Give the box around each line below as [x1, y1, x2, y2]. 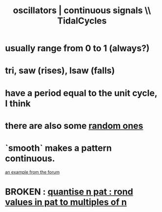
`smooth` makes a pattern [5, 142, 112, 153]
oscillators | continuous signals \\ [13, 5, 151, 16]
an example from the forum [5, 169, 60, 175]
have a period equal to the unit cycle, [5, 87, 158, 99]
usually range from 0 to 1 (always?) [5, 43, 150, 54]
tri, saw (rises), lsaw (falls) [5, 65, 115, 76]
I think [5, 98, 31, 109]
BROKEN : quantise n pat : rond [5, 186, 133, 197]
